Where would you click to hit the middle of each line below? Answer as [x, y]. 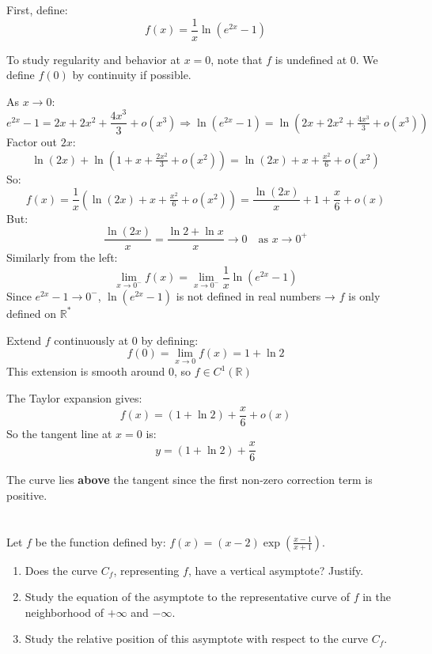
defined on [32, 313]
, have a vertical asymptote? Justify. [276, 570]
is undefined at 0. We [326, 59]
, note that [237, 59]
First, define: [37, 9]
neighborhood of [64, 612]
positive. [27, 495]
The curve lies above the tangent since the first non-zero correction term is [189, 480]
